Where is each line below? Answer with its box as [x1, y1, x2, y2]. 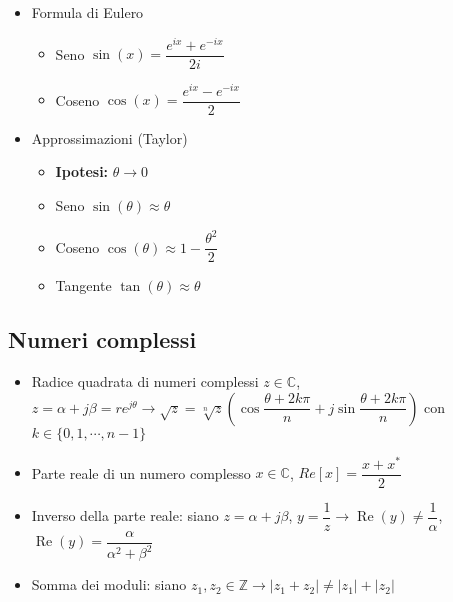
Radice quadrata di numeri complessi [31, 371, 259, 392]
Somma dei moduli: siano [31, 574, 187, 595]
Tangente [55, 275, 112, 296]
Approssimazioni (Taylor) [31, 127, 188, 148]
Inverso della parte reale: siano [31, 505, 219, 526]
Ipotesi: [55, 161, 109, 182]
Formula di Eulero [31, 2, 144, 22]
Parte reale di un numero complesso [31, 462, 251, 483]
